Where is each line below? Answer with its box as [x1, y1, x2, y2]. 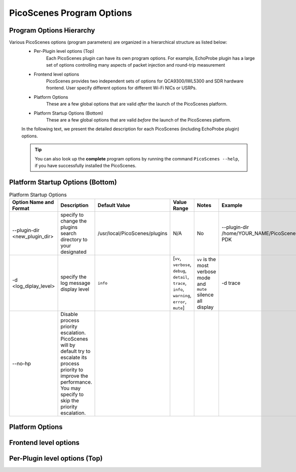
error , [173, 298, 187, 305]
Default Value [98, 202, 130, 209]
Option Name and [12, 199, 54, 206]
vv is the [197, 256, 217, 263]
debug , [173, 267, 187, 274]
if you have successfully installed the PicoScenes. [35, 162, 137, 168]
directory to [60, 236, 88, 243]
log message [60, 279, 91, 286]
